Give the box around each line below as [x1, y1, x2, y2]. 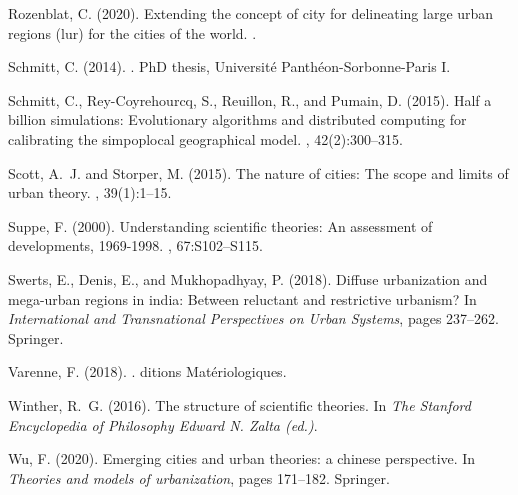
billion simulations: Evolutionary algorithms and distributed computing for [8, 109, 467, 130]
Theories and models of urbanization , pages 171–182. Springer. [8, 467, 390, 488]
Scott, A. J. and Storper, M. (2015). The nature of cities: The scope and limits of [8, 162, 509, 183]
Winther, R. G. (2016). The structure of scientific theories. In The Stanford [8, 394, 471, 415]
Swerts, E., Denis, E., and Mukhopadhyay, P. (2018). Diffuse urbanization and [8, 268, 488, 289]
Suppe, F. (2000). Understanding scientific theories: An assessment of [8, 215, 433, 236]
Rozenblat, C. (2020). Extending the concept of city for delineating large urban [8, 3, 494, 23]
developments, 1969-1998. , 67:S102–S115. [8, 235, 263, 256]
